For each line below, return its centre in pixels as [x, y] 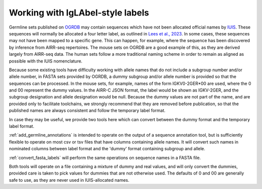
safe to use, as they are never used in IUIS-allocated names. [69, 180]
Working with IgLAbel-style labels [79, 13]
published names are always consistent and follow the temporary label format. [87, 110]
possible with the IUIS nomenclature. [46, 61]
